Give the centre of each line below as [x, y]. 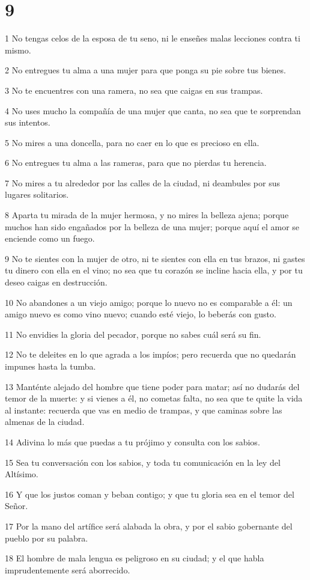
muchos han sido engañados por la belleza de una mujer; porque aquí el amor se [152, 226]
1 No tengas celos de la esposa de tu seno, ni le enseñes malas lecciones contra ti [153, 38]
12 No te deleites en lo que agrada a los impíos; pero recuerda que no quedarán [150, 354]
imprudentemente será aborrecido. [68, 569]
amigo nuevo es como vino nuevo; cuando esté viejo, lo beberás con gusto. [141, 314]
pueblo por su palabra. [47, 538]
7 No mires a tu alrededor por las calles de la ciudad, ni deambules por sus [142, 182]
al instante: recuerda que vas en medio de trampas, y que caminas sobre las [144, 410]
